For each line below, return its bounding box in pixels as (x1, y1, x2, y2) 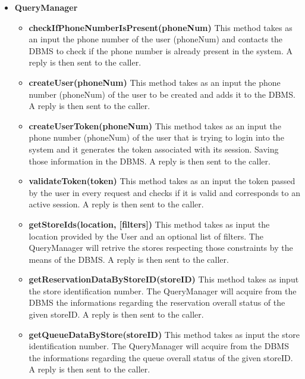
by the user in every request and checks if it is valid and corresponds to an (29, 186, 301, 198)
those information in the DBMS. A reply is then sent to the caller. (29, 154, 271, 167)
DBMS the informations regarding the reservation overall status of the (29, 296, 285, 309)
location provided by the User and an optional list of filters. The (29, 229, 263, 242)
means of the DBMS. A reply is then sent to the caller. (29, 253, 229, 265)
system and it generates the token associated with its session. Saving (29, 142, 279, 155)
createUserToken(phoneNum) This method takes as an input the (29, 119, 281, 132)
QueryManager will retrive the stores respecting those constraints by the (29, 241, 293, 254)
